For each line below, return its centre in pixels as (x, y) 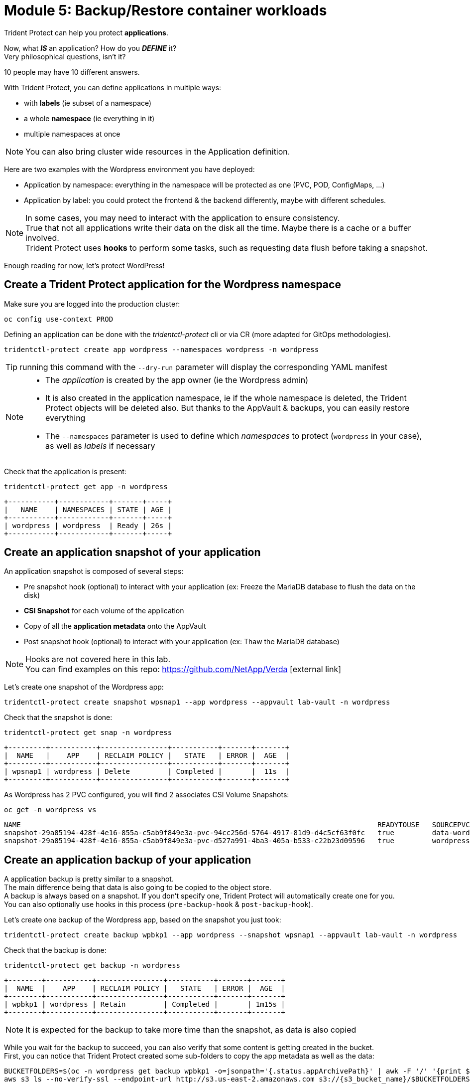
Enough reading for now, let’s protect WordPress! (84, 265)
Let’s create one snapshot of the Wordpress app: (84, 687)
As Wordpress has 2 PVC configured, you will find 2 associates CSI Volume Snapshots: (147, 795)
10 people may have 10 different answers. (72, 72)
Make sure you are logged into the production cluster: (92, 304)
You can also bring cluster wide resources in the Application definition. (158, 151)
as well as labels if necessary (100, 446)
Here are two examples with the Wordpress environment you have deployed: (129, 169)
